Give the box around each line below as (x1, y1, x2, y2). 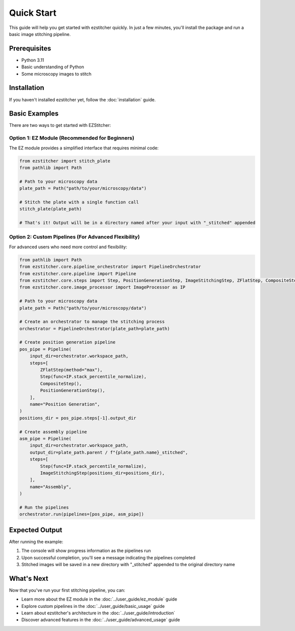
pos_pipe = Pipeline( (19, 346, 72, 352)
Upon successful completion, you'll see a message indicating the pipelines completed (21, 554, 196, 560)
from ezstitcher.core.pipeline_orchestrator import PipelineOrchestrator (19, 264, 201, 270)
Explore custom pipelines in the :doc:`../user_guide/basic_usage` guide (21, 603, 165, 609)
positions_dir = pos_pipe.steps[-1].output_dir (19, 415, 136, 421)
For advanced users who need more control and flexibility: (9, 244, 127, 250)
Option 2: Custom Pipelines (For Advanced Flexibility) (9, 233, 140, 240)
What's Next (9, 574, 49, 582)
